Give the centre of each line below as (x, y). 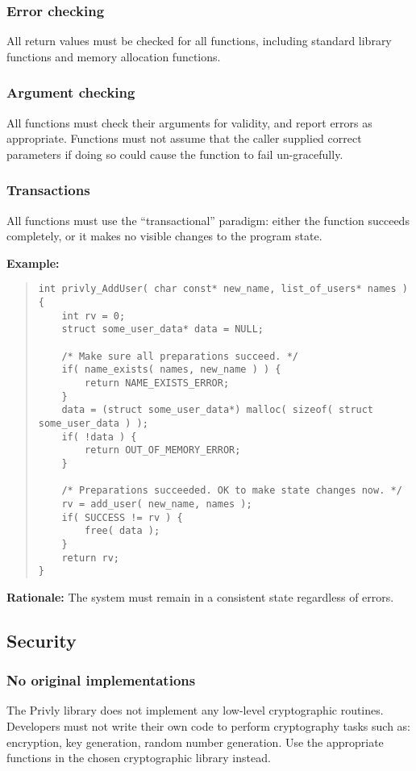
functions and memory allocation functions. (114, 56)
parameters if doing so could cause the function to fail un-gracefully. (175, 154)
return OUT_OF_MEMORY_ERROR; (163, 450)
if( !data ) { (99, 437)
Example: (33, 263)
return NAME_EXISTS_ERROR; (157, 383)
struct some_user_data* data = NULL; (162, 329)
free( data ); (123, 531)
